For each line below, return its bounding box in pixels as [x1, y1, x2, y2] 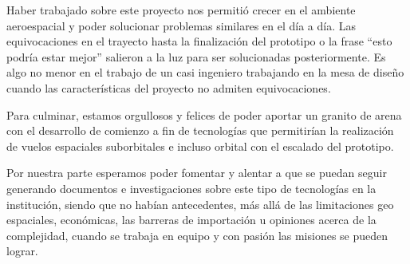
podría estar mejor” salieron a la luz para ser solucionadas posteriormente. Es [6, 48, 386, 65]
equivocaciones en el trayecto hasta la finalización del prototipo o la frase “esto [6, 33, 392, 49]
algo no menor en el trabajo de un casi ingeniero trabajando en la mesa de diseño [6, 64, 404, 81]
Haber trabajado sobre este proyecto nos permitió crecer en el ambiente [6, 2, 356, 18]
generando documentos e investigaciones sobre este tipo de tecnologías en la [6, 179, 376, 196]
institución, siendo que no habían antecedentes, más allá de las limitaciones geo [6, 195, 394, 212]
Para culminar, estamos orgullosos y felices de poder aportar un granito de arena [6, 106, 402, 123]
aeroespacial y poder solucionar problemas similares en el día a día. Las [6, 17, 356, 33]
